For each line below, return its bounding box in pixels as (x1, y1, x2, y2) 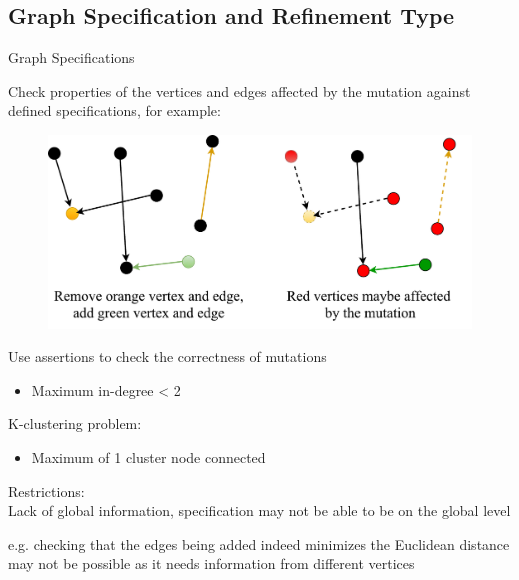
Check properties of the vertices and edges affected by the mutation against (8, 80, 471, 101)
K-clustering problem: (8, 413, 142, 434)
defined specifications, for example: (8, 100, 221, 121)
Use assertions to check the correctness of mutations (8, 346, 327, 367)
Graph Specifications (8, 47, 135, 68)
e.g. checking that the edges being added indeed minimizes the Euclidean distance (8, 533, 510, 554)
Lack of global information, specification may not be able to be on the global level (8, 500, 511, 521)
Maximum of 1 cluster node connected (31, 446, 266, 467)
